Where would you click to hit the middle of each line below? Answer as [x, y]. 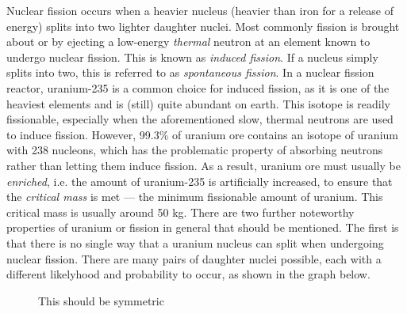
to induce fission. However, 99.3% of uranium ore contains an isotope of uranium [202, 134]
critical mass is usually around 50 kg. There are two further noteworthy [180, 212]
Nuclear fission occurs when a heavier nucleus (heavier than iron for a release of [200, 10]
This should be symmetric [101, 300]
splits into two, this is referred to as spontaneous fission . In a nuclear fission [190, 72]
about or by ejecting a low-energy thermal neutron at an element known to [188, 42]
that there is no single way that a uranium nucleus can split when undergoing [195, 242]
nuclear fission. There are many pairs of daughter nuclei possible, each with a [194, 258]
